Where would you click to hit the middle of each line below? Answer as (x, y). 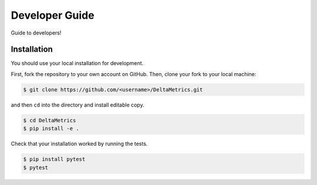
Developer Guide (53, 15)
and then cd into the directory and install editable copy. (77, 105)
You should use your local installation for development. (77, 63)
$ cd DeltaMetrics (50, 120)
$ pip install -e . (51, 129)
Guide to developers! (36, 33)
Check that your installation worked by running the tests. (79, 144)
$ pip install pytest (54, 159)
